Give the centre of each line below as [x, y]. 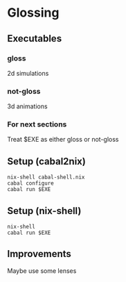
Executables [35, 39]
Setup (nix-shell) [44, 211]
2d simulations [28, 73]
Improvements [39, 254]
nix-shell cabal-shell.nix [46, 177]
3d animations [27, 106]
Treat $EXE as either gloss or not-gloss [63, 140]
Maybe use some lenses [42, 271]
